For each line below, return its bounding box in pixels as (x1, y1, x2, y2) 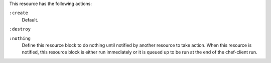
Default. (22, 16, 39, 22)
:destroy (9, 26, 31, 32)
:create (9, 10, 29, 16)
